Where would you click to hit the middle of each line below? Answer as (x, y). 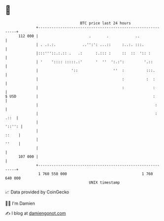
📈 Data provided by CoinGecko (37, 192)
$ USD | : (80, 96)
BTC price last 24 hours (106, 23)
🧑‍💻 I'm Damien (20, 203)
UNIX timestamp (104, 182)
